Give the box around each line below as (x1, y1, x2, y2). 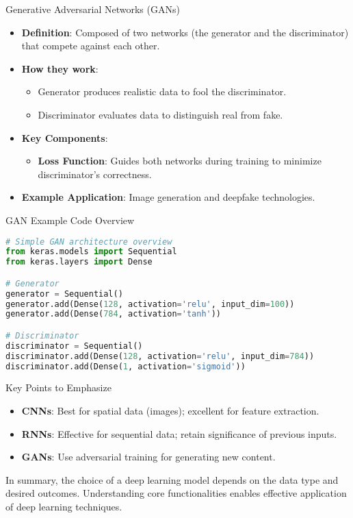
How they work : (21, 61, 99, 75)
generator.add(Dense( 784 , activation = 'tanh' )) (5, 309, 222, 319)
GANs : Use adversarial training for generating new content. (21, 449, 276, 464)
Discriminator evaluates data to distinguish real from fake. (38, 107, 283, 121)
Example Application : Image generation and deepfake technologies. (21, 190, 315, 204)
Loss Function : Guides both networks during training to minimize (38, 153, 322, 168)
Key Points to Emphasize (5, 380, 112, 395)
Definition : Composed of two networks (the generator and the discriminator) (21, 25, 349, 39)
